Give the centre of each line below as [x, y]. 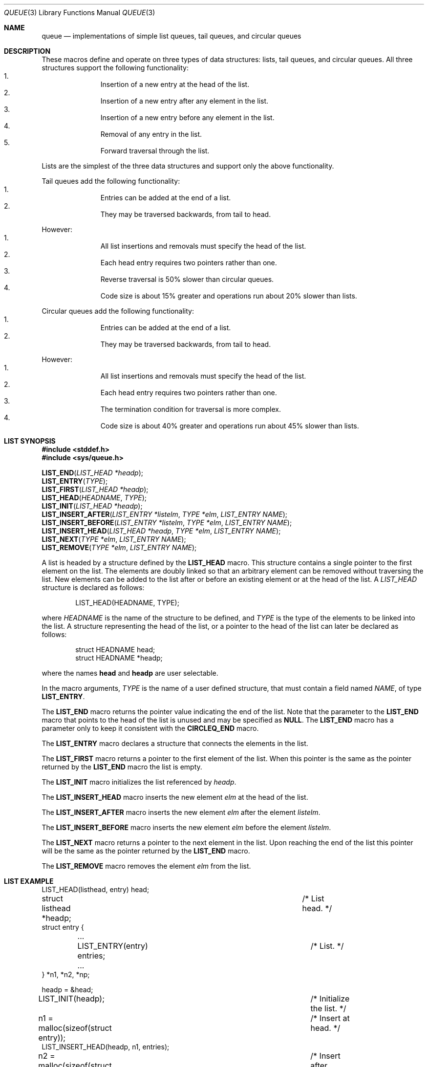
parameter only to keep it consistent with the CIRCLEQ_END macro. [150, 728]
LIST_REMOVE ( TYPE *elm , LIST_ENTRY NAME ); [119, 547]
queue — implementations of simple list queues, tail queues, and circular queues [171, 36]
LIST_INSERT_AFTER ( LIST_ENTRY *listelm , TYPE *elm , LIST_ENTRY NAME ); [164, 514]
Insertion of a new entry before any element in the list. [187, 117]
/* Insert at [330, 1018]
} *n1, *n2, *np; [66, 974]
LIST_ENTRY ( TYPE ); [75, 481]
